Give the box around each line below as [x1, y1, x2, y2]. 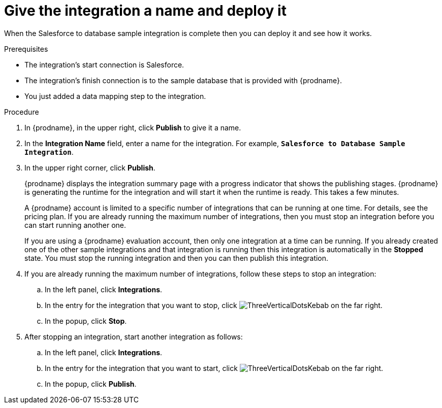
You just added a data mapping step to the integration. [24, 91, 206, 100]
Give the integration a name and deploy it [4, 2, 287, 19]
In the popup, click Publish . [45, 379, 137, 388]
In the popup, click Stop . [45, 316, 127, 325]
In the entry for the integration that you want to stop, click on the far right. [45, 300, 383, 310]
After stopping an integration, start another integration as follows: [24, 332, 243, 341]
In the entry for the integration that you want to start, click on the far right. [45, 363, 384, 372]
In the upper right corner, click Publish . [24, 163, 155, 172]
